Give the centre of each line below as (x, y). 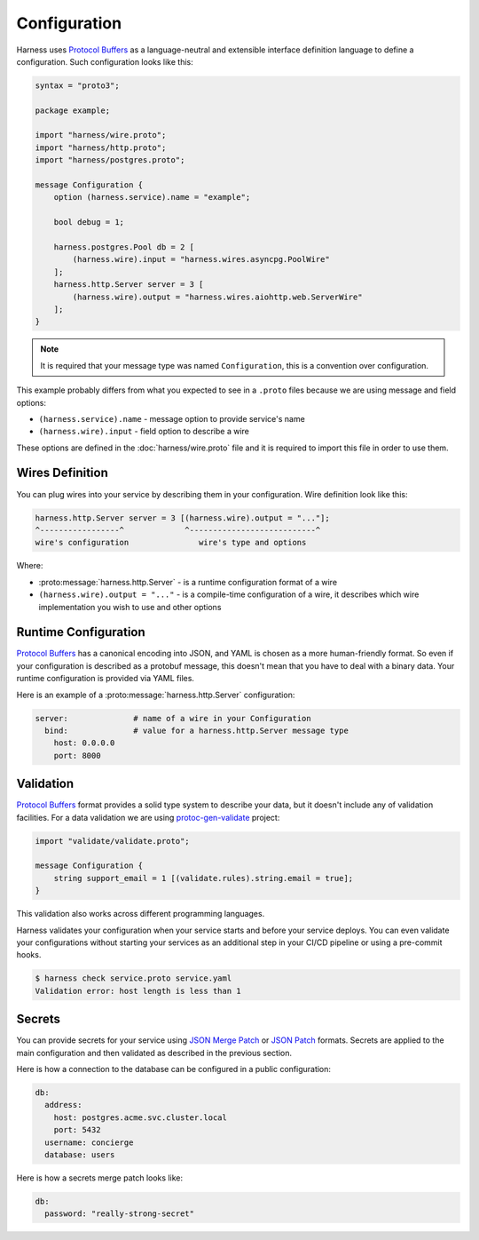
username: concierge (89, 1142)
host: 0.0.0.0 (84, 743)
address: (63, 1105)
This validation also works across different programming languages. (141, 914)
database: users (80, 1154)
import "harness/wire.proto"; (101, 135)
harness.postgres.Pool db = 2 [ (124, 247)
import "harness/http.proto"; (101, 147)
